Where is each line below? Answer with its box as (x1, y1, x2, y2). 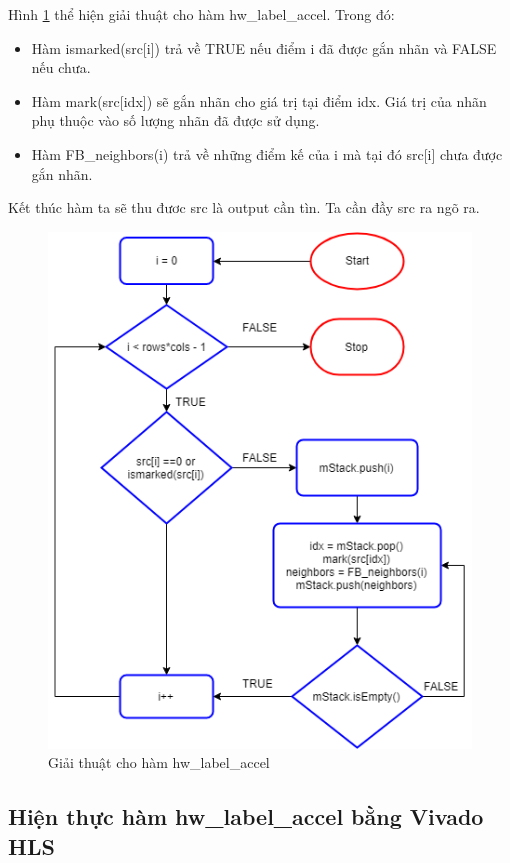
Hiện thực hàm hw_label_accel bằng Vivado (8, 801, 484, 832)
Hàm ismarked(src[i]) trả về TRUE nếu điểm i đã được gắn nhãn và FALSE (31, 37, 497, 58)
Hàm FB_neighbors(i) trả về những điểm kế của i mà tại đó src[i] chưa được (31, 143, 503, 164)
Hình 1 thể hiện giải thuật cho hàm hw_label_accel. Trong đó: (8, 4, 395, 24)
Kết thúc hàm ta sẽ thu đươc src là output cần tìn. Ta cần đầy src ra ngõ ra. (8, 197, 480, 218)
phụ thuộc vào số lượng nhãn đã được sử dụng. (31, 110, 320, 131)
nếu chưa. (31, 57, 91, 78)
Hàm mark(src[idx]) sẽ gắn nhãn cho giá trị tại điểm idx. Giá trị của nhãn (31, 90, 487, 111)
